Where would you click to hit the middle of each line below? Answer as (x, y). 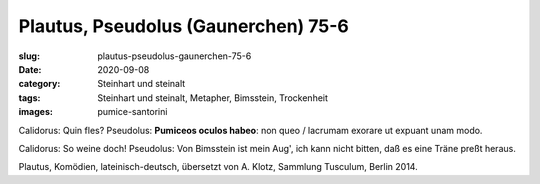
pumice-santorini (132, 112)
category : (39, 84)
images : (36, 112)
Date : (30, 69)
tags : (29, 97)
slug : (29, 56)
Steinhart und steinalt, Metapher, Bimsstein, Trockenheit (213, 97)
